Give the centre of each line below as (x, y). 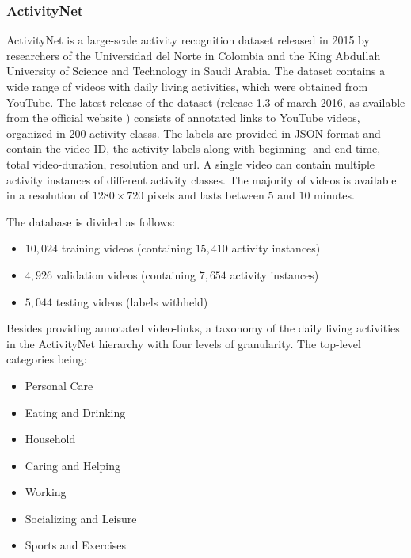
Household (50, 439)
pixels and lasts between (205, 195)
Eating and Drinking (75, 412)
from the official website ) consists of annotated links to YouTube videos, (183, 118)
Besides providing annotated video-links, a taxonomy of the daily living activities (203, 328)
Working (46, 492)
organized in (36, 133)
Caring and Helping (73, 465)
